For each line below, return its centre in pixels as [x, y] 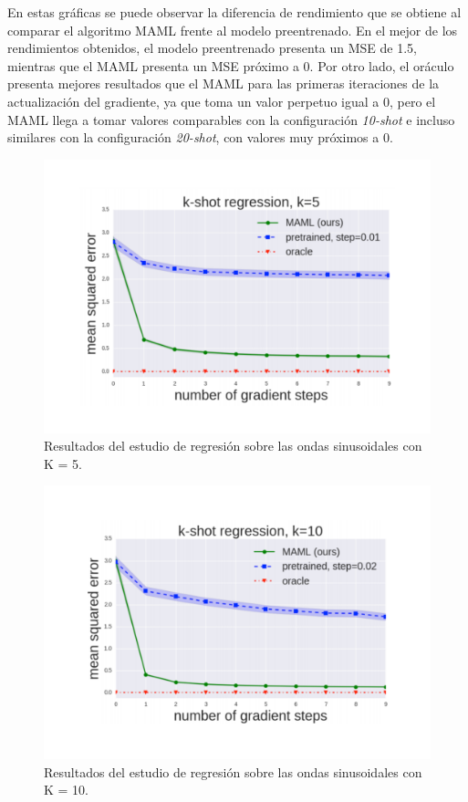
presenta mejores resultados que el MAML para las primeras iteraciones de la [224, 83]
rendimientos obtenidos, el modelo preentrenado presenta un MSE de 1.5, [212, 48]
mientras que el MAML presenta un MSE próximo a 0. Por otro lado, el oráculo [231, 65]
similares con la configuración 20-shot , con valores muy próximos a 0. [200, 137]
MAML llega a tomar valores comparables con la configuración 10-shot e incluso [231, 119]
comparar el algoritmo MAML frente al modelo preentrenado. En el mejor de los [233, 30]
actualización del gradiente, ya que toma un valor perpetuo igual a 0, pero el [222, 101]
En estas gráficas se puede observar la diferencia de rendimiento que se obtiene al [234, 12]
